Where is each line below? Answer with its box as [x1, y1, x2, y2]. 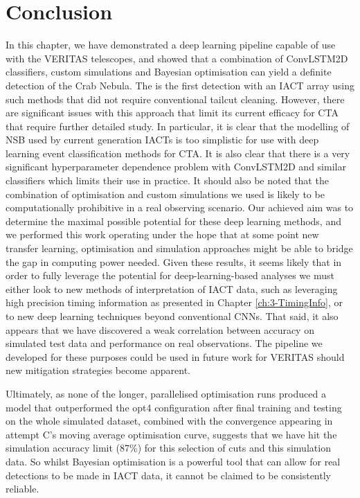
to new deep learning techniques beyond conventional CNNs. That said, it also [6, 309, 339, 323]
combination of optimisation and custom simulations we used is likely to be [6, 186, 325, 201]
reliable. [6, 481, 39, 496]
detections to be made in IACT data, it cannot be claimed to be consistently [6, 468, 331, 482]
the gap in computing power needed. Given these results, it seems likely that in [6, 254, 342, 269]
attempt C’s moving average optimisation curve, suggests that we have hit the [6, 427, 337, 441]
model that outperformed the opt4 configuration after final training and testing [6, 400, 342, 414]
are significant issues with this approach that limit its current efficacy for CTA [6, 105, 339, 120]
